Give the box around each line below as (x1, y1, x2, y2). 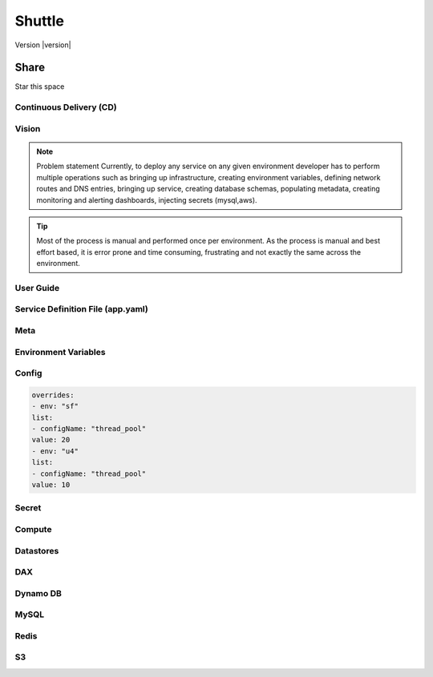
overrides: (31, 390, 75, 400)
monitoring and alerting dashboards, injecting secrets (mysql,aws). (36, 195, 257, 204)
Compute (14, 523, 52, 534)
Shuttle (14, 12, 64, 30)
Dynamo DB (14, 587, 62, 598)
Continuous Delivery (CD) (14, 102, 117, 113)
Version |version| (14, 40, 71, 50)
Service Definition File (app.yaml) (14, 304, 148, 315)
